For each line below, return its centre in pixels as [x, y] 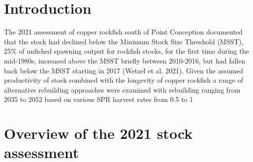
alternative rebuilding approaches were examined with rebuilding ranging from [122, 89]
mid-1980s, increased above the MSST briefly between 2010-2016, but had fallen [125, 60]
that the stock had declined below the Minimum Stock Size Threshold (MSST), [124, 41]
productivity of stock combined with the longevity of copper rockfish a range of [124, 80]
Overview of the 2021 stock [98, 133]
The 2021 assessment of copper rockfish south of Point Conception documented [123, 32]
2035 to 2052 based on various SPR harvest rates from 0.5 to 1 [99, 99]
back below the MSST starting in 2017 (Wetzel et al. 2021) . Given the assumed [124, 70]
